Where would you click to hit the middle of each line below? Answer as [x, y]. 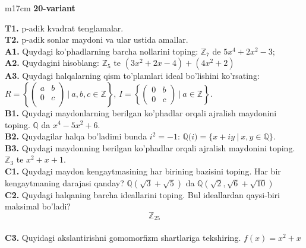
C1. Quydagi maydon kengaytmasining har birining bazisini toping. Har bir [143, 171]
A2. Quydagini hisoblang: [52, 63]
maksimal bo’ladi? [38, 206]
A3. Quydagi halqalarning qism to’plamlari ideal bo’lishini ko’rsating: [132, 76]
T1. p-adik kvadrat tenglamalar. [64, 28]
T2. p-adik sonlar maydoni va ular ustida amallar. [97, 39]
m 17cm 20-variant [40, 8]
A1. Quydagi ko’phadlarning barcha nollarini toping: [102, 51]
